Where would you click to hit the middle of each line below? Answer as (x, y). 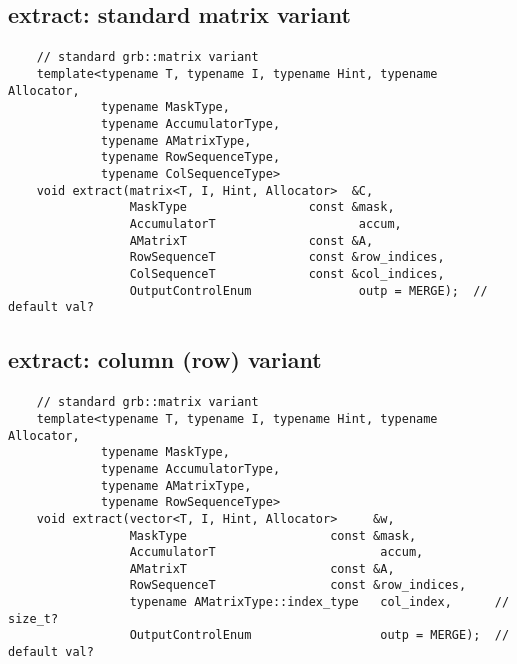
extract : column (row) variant (165, 359)
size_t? (33, 618)
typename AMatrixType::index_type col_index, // (319, 602)
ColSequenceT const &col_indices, (287, 273)
